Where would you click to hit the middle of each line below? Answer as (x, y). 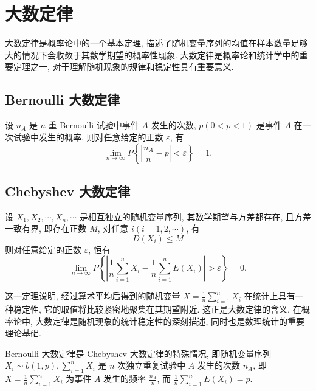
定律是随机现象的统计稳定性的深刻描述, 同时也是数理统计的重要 (179, 321)
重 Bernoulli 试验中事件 (94, 125)
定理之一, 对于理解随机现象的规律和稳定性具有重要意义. (123, 67)
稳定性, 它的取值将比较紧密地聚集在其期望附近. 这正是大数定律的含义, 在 (157, 309)
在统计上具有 (270, 296)
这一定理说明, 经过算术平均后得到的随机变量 (93, 296)
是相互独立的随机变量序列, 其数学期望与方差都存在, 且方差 (195, 216)
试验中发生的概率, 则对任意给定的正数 (88, 137)
